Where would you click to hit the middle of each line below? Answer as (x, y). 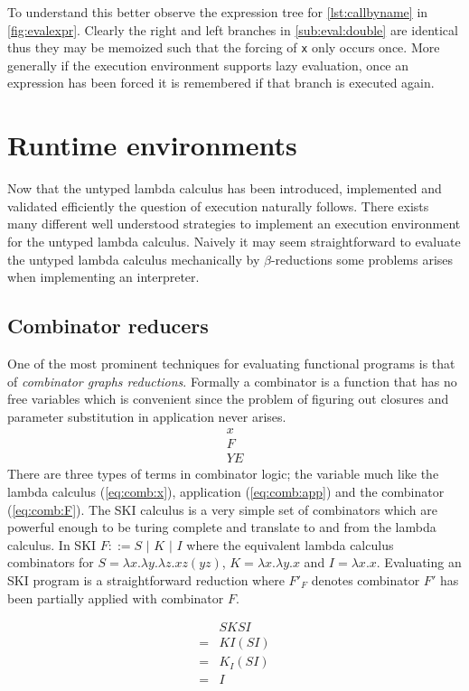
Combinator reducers (108, 326)
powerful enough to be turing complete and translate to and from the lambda (222, 527)
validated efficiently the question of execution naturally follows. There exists (218, 205)
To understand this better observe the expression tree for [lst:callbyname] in (218, 12)
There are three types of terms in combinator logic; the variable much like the (223, 474)
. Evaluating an (419, 562)
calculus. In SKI (52, 544)
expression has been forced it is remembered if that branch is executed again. (221, 83)
